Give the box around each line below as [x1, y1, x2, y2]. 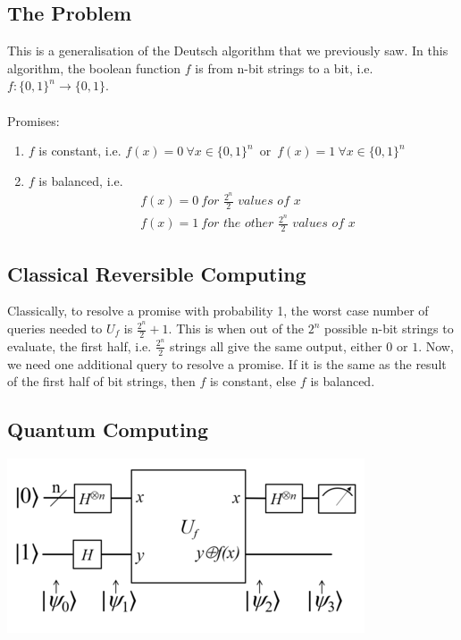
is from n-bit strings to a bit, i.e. [195, 58, 373, 77]
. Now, [418, 336, 454, 355]
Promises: [7, 111, 60, 130]
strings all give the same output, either [170, 336, 382, 355]
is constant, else [209, 372, 297, 391]
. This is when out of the [168, 319, 305, 338]
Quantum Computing [7, 416, 209, 443]
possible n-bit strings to [324, 319, 454, 338]
